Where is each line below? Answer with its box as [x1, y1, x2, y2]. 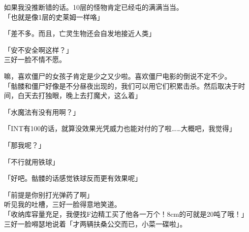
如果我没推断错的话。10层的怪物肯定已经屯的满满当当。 [4, 2, 183, 12]
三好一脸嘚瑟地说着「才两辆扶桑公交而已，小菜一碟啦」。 [4, 218, 187, 229]
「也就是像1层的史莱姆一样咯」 [4, 11, 104, 22]
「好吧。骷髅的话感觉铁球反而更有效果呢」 [4, 173, 142, 183]
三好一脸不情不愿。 [4, 54, 66, 65]
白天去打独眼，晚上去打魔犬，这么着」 [17, 90, 142, 100]
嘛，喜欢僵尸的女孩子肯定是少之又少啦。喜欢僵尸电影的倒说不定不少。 [4, 70, 231, 81]
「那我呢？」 [4, 139, 45, 150]
